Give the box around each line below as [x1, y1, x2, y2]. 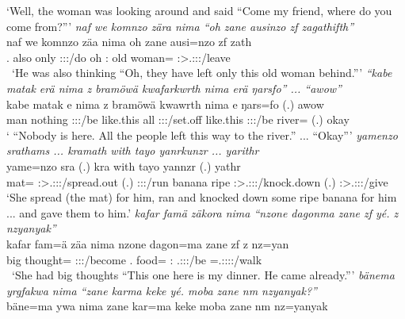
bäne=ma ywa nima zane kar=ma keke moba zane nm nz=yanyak [6, 298, 328, 314]
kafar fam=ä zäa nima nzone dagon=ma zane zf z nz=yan [6, 235, 289, 252]
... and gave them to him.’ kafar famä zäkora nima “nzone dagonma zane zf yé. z [6, 204, 399, 221]
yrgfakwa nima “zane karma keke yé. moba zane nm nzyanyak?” [6, 282, 317, 298]
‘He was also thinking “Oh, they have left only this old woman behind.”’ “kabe [11, 64, 392, 81]
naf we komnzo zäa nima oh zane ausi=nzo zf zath [6, 33, 252, 50]
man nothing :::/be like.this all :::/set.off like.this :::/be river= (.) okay [6, 111, 350, 128]
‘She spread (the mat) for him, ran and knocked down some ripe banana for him [6, 189, 397, 206]
